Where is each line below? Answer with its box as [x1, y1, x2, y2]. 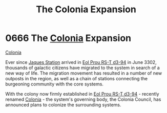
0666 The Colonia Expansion [5, 32, 132, 44]
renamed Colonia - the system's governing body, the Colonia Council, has [5, 96, 161, 102]
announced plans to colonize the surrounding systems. [5, 101, 121, 108]
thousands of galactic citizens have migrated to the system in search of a [5, 64, 160, 71]
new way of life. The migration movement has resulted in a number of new [5, 70, 162, 76]
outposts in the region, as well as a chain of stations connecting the [5, 75, 148, 81]
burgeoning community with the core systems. [5, 81, 104, 87]
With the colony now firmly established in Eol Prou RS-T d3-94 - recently [5, 91, 160, 97]
